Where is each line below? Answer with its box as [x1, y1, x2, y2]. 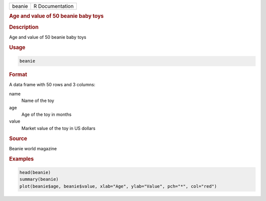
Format [9, 71, 27, 78]
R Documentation [33, 3, 74, 9]
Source [9, 135, 28, 142]
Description [9, 24, 39, 31]
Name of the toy [21, 98, 54, 103]
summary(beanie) [19, 176, 59, 182]
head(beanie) [19, 170, 51, 175]
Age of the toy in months [21, 111, 71, 117]
